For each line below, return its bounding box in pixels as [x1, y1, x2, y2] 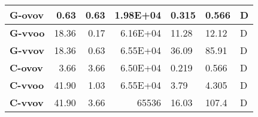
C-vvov [10, 95, 44, 109]
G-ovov [10, 8, 44, 22]
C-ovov [10, 61, 43, 74]
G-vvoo [10, 26, 45, 40]
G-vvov [10, 43, 44, 57]
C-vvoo [10, 78, 44, 92]
